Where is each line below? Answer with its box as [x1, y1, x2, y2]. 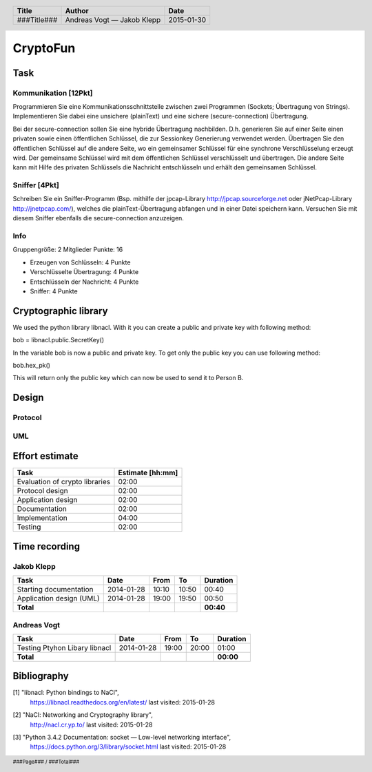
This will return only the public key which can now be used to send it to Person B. [12, 374, 244, 382]
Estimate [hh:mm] [118, 468, 178, 478]
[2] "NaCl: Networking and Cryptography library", [12, 711, 153, 719]
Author [65, 6, 89, 15]
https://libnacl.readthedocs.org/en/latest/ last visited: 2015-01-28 [30, 698, 216, 706]
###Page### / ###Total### [12, 758, 80, 765]
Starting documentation [17, 585, 94, 594]
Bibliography [12, 670, 69, 682]
